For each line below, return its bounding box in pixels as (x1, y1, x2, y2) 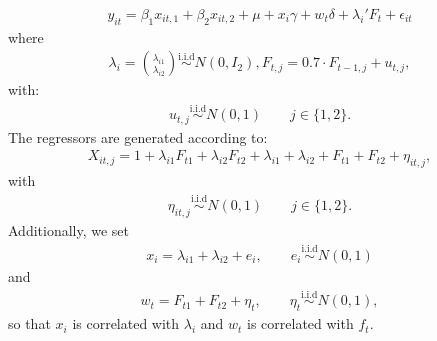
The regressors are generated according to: (8, 126, 268, 147)
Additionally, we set (8, 219, 130, 240)
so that (8, 313, 51, 334)
